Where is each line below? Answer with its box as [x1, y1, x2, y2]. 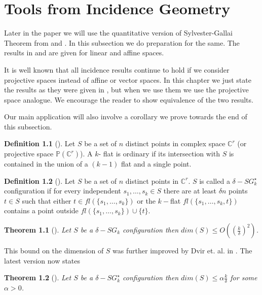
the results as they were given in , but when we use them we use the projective [4, 84, 249, 95]
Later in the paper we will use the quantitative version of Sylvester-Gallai [4, 27, 233, 38]
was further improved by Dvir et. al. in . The [113, 245, 252, 256]
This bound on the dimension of [4, 245, 104, 256]
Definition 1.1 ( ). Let [4, 138, 76, 149]
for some [230, 272, 257, 283]
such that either [22, 195, 71, 206]
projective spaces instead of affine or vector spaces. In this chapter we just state [4, 74, 251, 85]
